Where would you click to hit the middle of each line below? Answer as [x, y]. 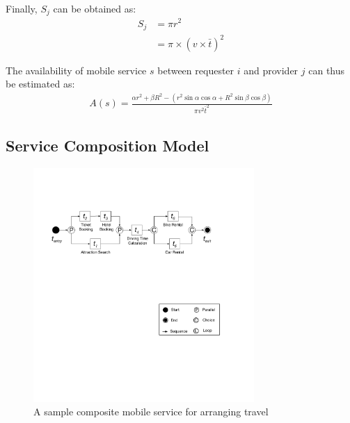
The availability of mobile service [76, 70]
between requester [196, 70]
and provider [271, 70]
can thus [327, 70]
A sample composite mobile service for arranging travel [151, 412]
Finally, [22, 8]
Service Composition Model [108, 145]
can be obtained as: [95, 8]
